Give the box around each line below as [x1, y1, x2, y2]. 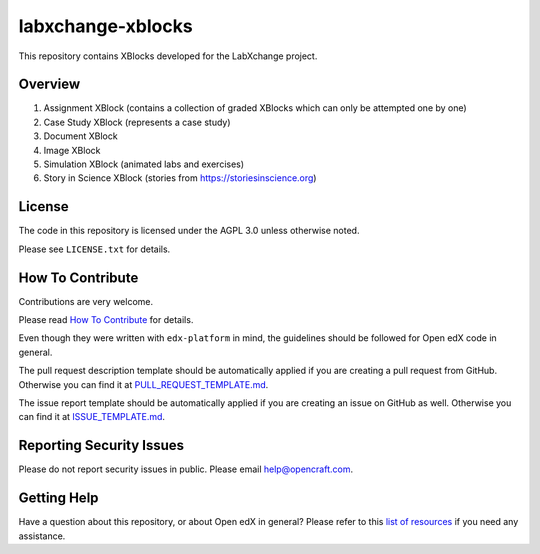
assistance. [18, 530, 66, 542]
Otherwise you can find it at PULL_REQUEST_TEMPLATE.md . [18, 378, 269, 390]
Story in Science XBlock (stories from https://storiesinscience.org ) [43, 172, 317, 184]
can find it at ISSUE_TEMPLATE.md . [18, 411, 165, 423]
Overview [18, 76, 81, 93]
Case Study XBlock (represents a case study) [43, 116, 231, 128]
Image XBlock [43, 144, 101, 156]
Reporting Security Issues [18, 437, 185, 454]
